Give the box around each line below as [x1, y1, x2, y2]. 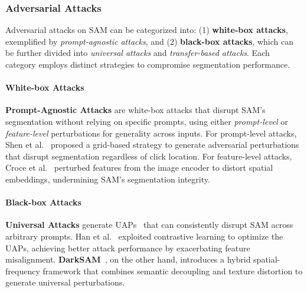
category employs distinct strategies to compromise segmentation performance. [5, 58, 290, 70]
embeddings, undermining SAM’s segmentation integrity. [5, 172, 210, 185]
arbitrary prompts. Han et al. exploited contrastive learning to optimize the [5, 230, 283, 242]
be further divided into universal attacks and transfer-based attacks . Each [5, 47, 270, 59]
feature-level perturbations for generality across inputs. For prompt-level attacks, [5, 127, 297, 139]
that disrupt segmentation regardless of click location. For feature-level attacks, [5, 150, 292, 162]
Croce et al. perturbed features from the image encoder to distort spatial [5, 161, 273, 174]
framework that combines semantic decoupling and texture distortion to [43, 264, 303, 277]
